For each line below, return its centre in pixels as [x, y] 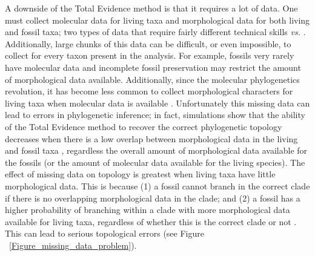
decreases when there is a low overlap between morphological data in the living [151, 138]
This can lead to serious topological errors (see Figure [104, 233]
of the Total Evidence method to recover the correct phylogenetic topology [144, 126]
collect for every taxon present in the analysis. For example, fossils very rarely [150, 55]
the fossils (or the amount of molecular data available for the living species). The [155, 162]
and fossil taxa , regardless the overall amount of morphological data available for [156, 150]
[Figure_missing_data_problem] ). [73, 245]
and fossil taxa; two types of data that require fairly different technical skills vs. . [155, 32]
